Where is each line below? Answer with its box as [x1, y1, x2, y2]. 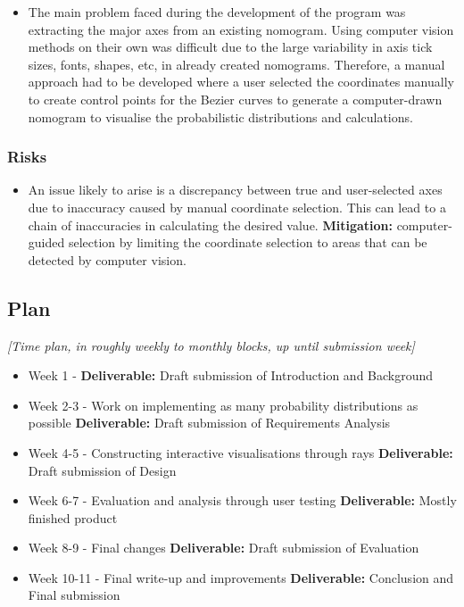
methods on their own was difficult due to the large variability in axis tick [28, 37, 433, 56]
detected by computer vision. [28, 250, 186, 269]
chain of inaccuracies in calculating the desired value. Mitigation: [28, 215, 393, 234]
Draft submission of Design [28, 461, 177, 479]
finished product [28, 508, 118, 527]
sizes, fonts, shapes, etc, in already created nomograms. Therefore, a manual [28, 54, 445, 73]
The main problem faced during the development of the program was [28, 3, 406, 21]
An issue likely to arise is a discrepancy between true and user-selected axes [28, 180, 443, 199]
